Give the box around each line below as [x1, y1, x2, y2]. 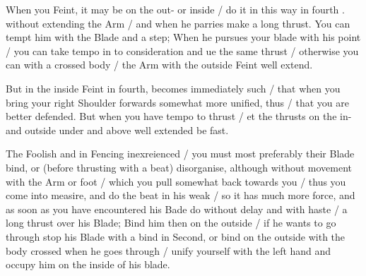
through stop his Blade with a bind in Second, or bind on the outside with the [6, 229, 346, 244]
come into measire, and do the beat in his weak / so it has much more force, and [6, 188, 355, 203]
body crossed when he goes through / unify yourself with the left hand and [6, 243, 331, 258]
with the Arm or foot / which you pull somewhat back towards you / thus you [6, 174, 346, 188]
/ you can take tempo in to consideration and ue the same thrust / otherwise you [6, 43, 359, 58]
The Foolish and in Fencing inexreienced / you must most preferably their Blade [6, 146, 355, 161]
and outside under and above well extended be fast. [6, 122, 229, 137]
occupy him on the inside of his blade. [6, 257, 170, 272]
